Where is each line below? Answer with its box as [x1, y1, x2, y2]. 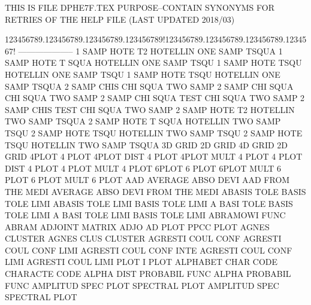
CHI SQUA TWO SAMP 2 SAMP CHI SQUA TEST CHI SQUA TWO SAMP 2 [5, 91, 305, 104]
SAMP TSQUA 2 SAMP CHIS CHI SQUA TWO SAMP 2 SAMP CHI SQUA [5, 80, 294, 92]
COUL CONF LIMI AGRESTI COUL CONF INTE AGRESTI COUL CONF [5, 243, 292, 256]
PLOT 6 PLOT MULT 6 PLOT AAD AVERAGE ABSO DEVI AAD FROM [5, 173, 290, 186]
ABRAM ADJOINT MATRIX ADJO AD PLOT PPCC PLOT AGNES [5, 220, 270, 233]
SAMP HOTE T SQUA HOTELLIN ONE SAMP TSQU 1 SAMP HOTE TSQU [5, 56, 302, 69]
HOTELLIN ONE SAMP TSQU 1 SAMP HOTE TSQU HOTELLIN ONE [5, 68, 280, 80]
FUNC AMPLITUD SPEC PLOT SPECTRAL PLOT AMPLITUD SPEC [5, 279, 279, 291]
